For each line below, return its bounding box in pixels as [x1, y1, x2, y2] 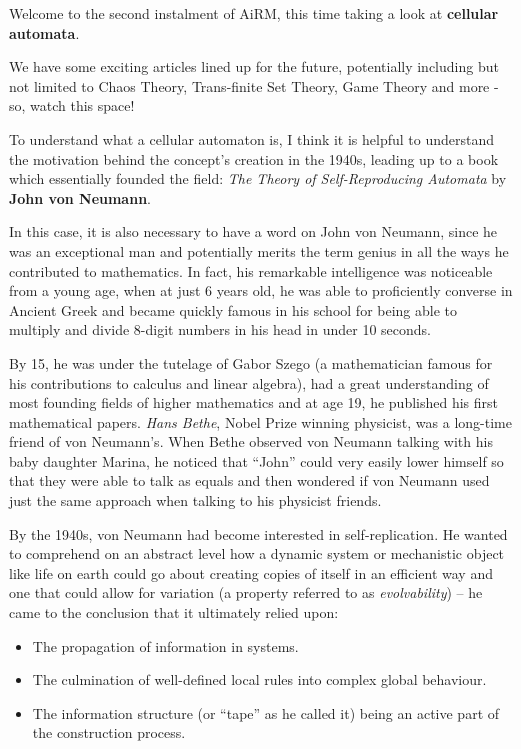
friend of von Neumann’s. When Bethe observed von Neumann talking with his [9, 431, 493, 452]
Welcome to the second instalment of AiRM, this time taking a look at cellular [9, 3, 499, 23]
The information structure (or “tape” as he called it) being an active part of [32, 702, 500, 723]
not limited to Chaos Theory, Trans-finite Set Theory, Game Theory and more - [9, 75, 499, 96]
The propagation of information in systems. [32, 635, 299, 656]
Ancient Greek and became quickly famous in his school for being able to [9, 299, 458, 320]
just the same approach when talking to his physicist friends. [9, 490, 382, 511]
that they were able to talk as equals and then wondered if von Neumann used [9, 470, 490, 491]
